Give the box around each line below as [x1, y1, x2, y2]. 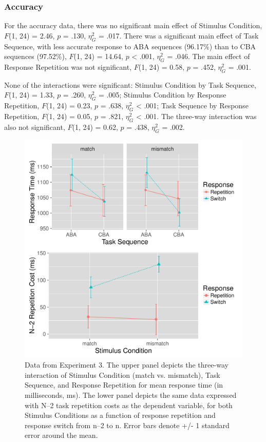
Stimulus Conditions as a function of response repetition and [25, 410, 216, 420]
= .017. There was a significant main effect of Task [98, 30, 259, 41]
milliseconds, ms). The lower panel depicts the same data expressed [25, 389, 237, 400]
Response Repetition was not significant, [4, 62, 132, 72]
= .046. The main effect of [167, 51, 250, 62]
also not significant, [4, 121, 65, 132]
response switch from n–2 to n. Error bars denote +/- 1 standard [25, 419, 230, 430]
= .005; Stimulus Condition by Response [98, 89, 226, 100]
